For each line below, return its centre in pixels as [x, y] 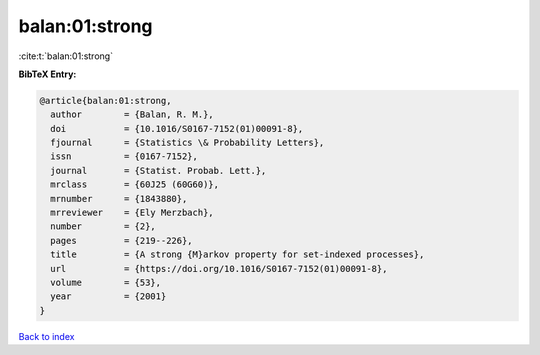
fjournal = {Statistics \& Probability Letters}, [187, 143]
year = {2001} [108, 296]
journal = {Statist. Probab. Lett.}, [158, 170]
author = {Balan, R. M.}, [132, 114]
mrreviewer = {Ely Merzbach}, [132, 213]
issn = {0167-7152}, [124, 156]
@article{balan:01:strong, [105, 100]
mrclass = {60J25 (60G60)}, [135, 184]
